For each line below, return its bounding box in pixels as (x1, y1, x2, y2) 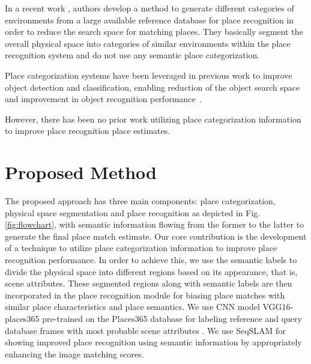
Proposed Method (5, 160, 157, 184)
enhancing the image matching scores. (5, 347, 144, 360)
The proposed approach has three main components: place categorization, (5, 195, 276, 207)
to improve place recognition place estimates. (5, 124, 171, 137)
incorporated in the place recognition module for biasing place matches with (5, 288, 285, 301)
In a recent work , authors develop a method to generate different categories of (5, 2, 294, 14)
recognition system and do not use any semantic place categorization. (5, 49, 260, 61)
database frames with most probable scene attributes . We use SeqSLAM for (5, 324, 286, 336)
